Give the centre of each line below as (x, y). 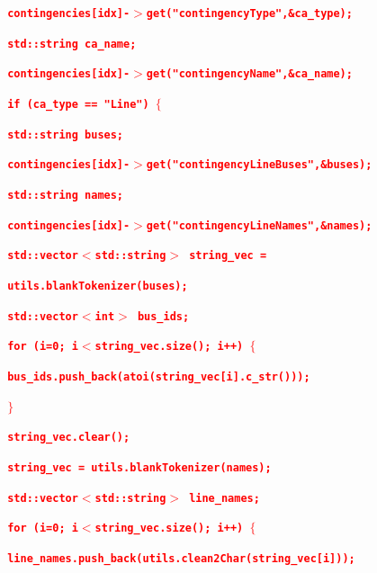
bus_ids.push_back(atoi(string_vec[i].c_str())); (159, 376)
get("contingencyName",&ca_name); (249, 74)
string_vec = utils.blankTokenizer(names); (139, 467)
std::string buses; (66, 134)
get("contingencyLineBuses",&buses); (259, 165)
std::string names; (66, 195)
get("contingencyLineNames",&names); (259, 225)
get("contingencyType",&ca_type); (249, 13)
